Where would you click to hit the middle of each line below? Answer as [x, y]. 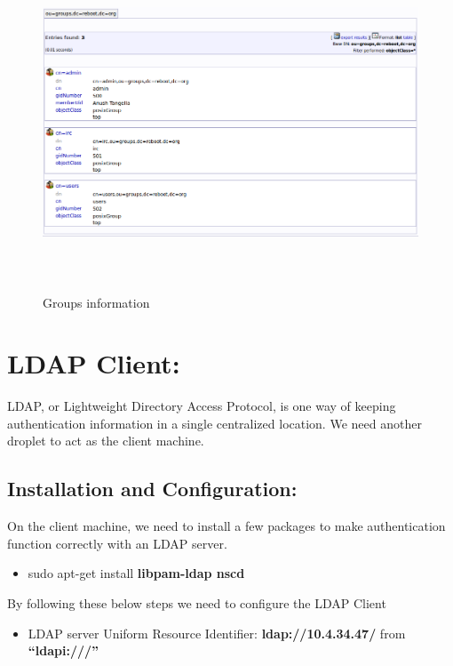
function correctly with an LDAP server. [117, 543]
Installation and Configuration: [152, 489]
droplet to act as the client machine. [106, 441]
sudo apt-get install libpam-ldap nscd [136, 573]
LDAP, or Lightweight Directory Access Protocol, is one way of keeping [202, 406]
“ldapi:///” [64, 650]
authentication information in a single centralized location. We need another [215, 423]
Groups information [96, 302]
